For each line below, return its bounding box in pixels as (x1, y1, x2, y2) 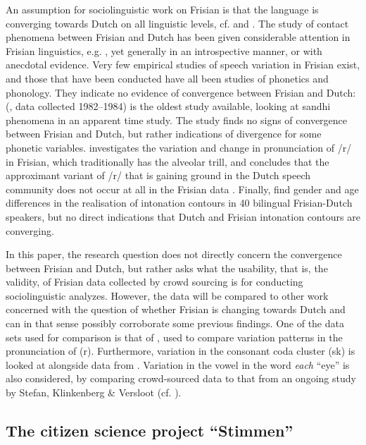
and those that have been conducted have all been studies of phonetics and (6, 71, 329, 85)
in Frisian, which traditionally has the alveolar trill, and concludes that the (6, 154, 329, 169)
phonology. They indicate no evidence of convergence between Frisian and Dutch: (6, 85, 356, 99)
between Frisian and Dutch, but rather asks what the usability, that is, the (6, 260, 328, 275)
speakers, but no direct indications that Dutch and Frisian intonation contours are (6, 209, 360, 224)
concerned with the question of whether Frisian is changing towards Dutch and (6, 302, 346, 317)
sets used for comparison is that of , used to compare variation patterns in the (6, 329, 343, 344)
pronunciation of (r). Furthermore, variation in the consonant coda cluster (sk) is (6, 343, 355, 358)
